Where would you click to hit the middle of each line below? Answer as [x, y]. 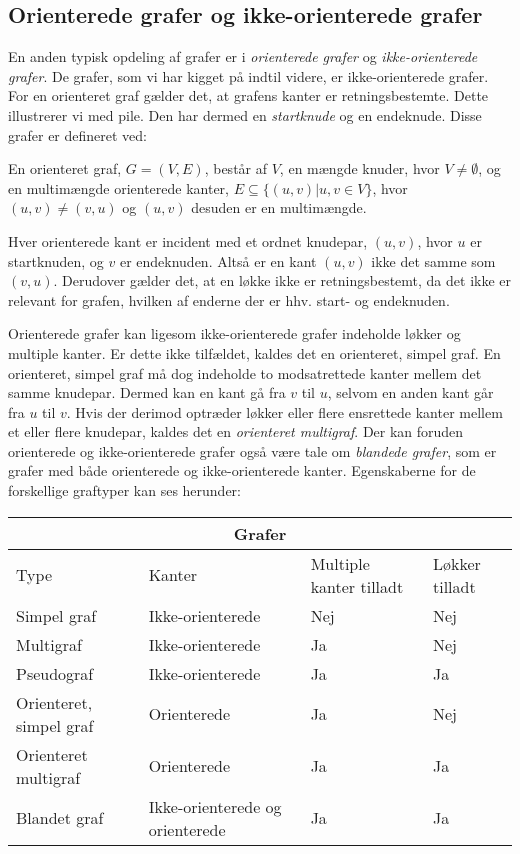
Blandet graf [60, 818]
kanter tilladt [357, 586]
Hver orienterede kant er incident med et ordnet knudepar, [188, 240]
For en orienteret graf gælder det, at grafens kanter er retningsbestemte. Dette [248, 95]
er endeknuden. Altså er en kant [218, 260]
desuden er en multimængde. [279, 207]
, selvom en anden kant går [410, 392]
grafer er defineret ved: [77, 134]
